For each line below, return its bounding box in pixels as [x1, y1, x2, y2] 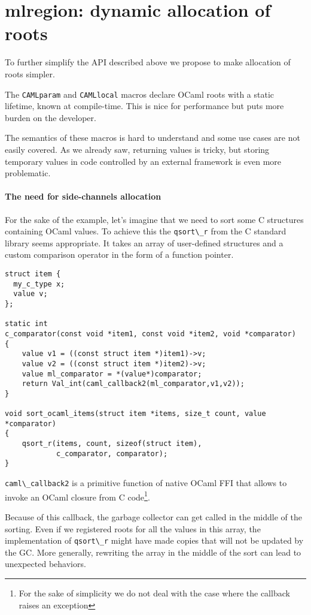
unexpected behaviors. [5, 557, 86, 570]
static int [5, 319, 48, 328]
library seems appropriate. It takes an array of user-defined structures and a [5, 236, 283, 249]
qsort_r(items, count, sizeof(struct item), [22, 439, 202, 448]
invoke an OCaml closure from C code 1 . [5, 489, 150, 503]
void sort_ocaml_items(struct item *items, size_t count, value [5, 409, 266, 418]
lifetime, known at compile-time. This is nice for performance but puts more [5, 100, 284, 112]
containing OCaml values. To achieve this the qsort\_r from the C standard [5, 225, 286, 237]
